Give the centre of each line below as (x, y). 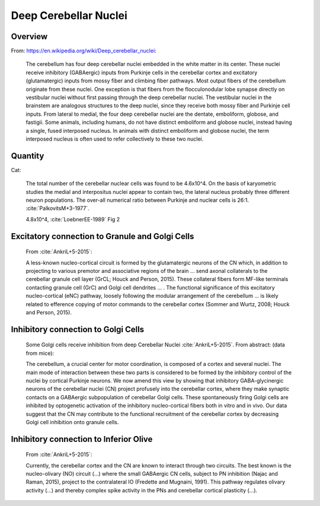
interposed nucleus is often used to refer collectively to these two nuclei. (115, 139)
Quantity (28, 156)
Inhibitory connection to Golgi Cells (78, 329)
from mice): (40, 353)
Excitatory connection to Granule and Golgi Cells (103, 236)
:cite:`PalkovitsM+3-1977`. (57, 208)
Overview (29, 36)
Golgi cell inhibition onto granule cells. (72, 422)
